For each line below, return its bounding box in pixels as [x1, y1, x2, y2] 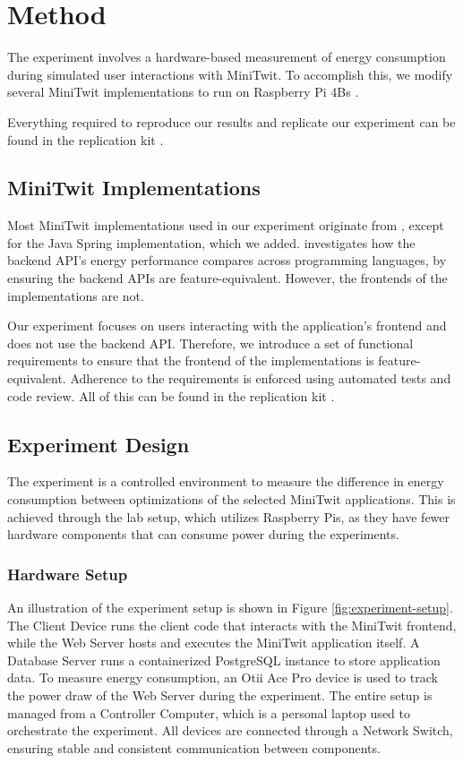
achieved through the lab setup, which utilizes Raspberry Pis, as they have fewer [7, 507, 450, 526]
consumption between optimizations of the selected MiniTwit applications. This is [7, 490, 456, 509]
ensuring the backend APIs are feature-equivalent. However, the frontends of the [7, 269, 448, 287]
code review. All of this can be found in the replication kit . [7, 386, 335, 405]
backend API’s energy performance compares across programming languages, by [7, 251, 447, 270]
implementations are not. [7, 286, 144, 304]
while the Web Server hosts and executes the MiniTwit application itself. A [7, 633, 420, 652]
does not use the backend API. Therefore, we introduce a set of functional [7, 333, 414, 352]
